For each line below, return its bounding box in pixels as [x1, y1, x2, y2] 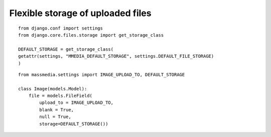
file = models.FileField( [28, 93, 93, 99]
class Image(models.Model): [18, 86, 87, 91]
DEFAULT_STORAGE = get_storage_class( [18, 46, 114, 52]
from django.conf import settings [18, 25, 103, 31]
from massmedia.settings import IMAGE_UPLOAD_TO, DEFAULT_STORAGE [18, 72, 185, 77]
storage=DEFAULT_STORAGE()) [39, 121, 108, 126]
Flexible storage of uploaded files [9, 8, 152, 19]
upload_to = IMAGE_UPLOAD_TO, [39, 100, 114, 105]
